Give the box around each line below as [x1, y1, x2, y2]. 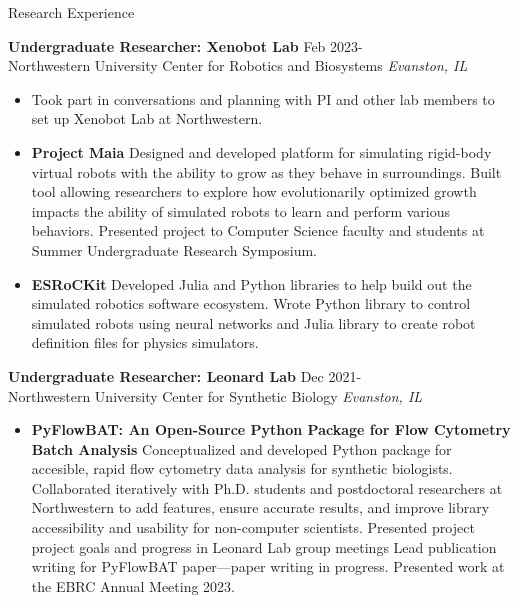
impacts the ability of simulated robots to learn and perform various [31, 200, 450, 221]
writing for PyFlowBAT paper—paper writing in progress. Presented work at [31, 556, 505, 577]
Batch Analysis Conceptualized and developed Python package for [31, 438, 452, 459]
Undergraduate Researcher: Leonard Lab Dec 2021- [8, 365, 362, 386]
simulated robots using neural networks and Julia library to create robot [31, 312, 476, 333]
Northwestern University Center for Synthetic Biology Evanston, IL [8, 385, 423, 406]
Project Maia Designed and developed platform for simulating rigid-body [31, 141, 492, 162]
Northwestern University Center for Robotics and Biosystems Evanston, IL [8, 55, 468, 76]
